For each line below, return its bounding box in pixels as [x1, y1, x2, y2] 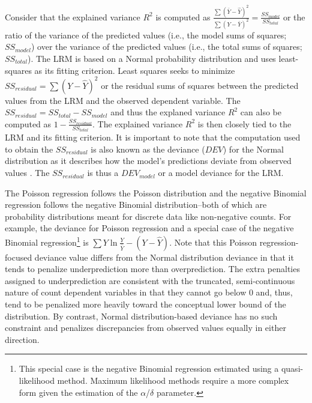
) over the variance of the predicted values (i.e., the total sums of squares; [31, 40, 302, 53]
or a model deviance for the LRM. [158, 166, 284, 179]
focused [5, 250, 32, 263]
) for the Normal [223, 142, 284, 155]
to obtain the [5, 142, 53, 155]
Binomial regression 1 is [5, 234, 89, 248]
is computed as [155, 10, 211, 23]
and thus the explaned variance [110, 106, 226, 118]
